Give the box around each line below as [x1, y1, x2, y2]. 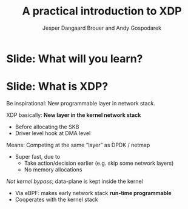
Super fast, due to [15, 153, 61, 160]
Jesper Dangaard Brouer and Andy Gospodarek [42, 24, 162, 32]
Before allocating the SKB [15, 123, 79, 130]
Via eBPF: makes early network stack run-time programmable [15, 189, 172, 196]
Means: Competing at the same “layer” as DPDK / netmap [6, 141, 150, 148]
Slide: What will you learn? [6, 51, 143, 65]
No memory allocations [24, 165, 82, 173]
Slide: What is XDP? [6, 80, 109, 93]
